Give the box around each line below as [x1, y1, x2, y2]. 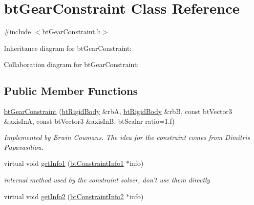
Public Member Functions [4, 83, 138, 98]
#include [4, 26, 31, 37]
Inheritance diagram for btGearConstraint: [4, 43, 132, 53]
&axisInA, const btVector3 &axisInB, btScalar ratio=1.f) [4, 115, 175, 126]
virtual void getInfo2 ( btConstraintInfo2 [4, 191, 124, 201]
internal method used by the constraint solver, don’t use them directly [4, 175, 210, 185]
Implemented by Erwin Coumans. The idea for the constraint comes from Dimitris [4, 132, 250, 142]
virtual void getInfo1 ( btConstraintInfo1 [4, 158, 124, 168]
